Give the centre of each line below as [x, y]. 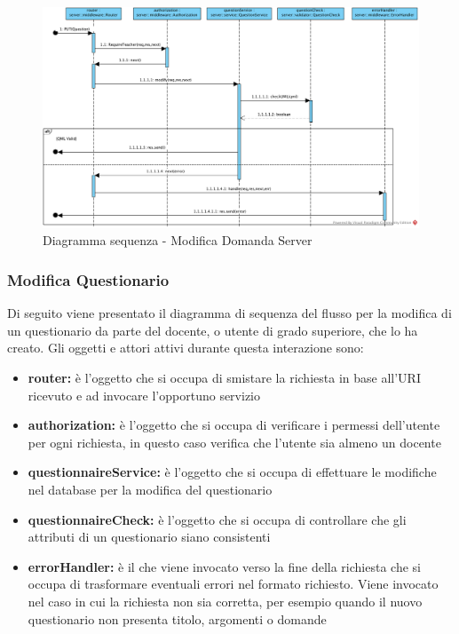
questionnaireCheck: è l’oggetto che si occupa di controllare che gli [217, 519]
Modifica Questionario [88, 279]
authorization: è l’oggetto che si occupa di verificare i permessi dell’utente [234, 425]
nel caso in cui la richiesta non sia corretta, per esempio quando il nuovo [225, 601]
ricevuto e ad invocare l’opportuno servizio [144, 395]
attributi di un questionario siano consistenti [149, 537]
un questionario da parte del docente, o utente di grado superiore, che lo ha [213, 330]
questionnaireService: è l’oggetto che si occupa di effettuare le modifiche [232, 472]
